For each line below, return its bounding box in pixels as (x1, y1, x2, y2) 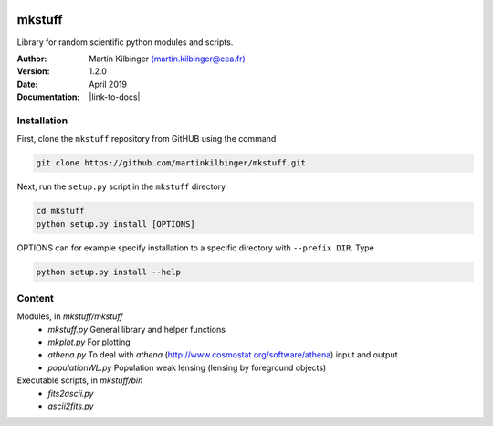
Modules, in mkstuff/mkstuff (16, 311, 123, 322)
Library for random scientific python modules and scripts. (16, 37, 234, 48)
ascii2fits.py (47, 400, 94, 411)
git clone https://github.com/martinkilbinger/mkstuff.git (36, 158, 306, 168)
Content (16, 292, 55, 304)
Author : (16, 53, 47, 64)
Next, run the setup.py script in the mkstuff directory (16, 181, 226, 192)
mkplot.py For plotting (47, 336, 131, 347)
